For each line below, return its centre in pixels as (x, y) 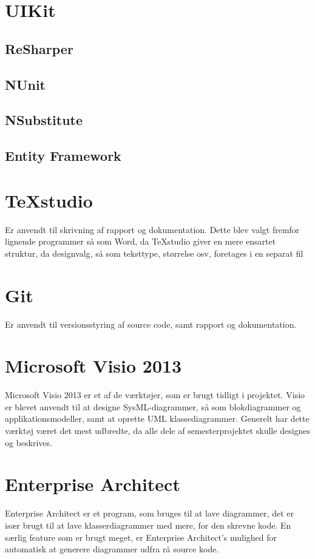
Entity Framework (63, 156)
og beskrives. (29, 442)
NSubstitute (44, 120)
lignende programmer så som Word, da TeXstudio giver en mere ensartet (141, 241)
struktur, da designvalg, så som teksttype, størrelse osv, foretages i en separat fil (154, 253)
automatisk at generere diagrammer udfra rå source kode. (112, 549)
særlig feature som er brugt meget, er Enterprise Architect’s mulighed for (141, 537)
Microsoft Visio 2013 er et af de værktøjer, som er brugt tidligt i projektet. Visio (155, 395)
